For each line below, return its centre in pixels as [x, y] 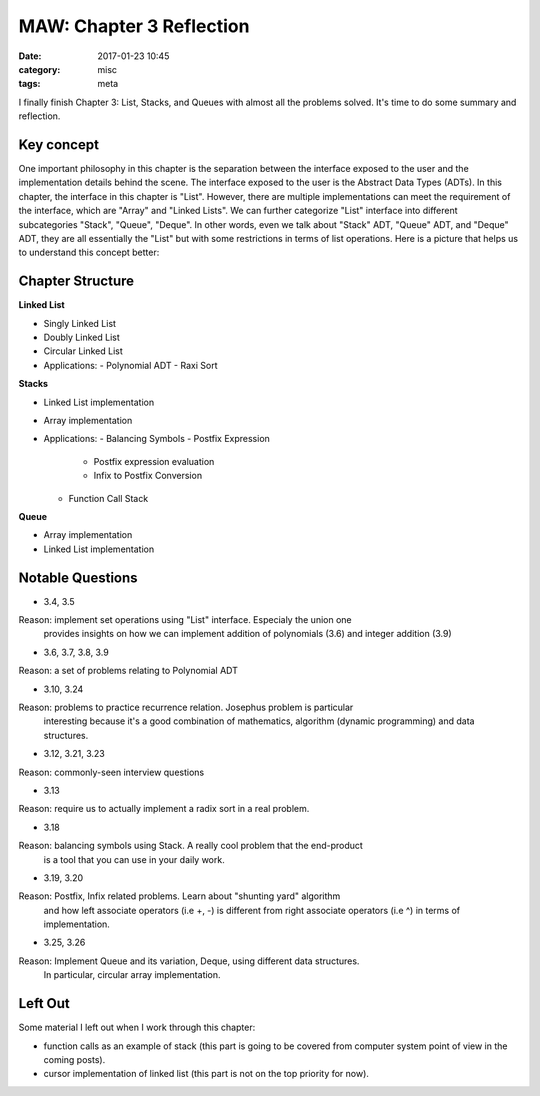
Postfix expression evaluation [154, 461]
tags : [29, 84]
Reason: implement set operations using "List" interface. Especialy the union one [185, 620]
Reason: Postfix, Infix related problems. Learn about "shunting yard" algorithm [179, 896]
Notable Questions [78, 577]
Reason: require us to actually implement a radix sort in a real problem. [164, 809]
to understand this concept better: [89, 252]
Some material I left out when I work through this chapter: [137, 1027]
